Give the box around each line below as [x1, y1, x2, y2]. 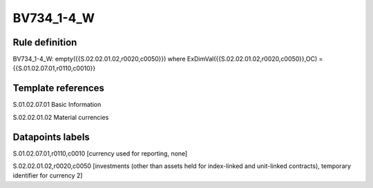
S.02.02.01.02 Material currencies [12, 113, 109, 121]
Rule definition [12, 36, 77, 48]
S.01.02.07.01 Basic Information [12, 101, 102, 109]
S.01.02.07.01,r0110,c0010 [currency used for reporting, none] [12, 149, 188, 158]
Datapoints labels [12, 131, 90, 143]
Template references [12, 83, 105, 94]
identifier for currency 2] [12, 171, 83, 180]
